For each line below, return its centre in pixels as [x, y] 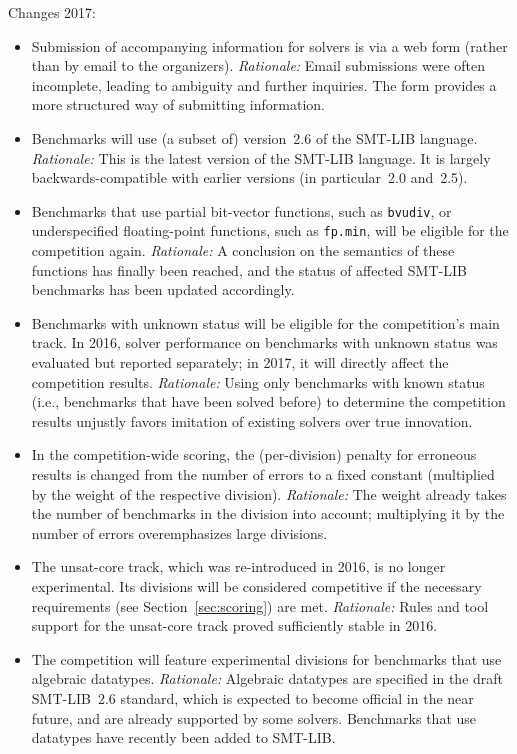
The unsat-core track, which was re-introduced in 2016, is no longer [238, 566]
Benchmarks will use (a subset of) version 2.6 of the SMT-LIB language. [254, 137]
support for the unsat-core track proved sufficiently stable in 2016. [234, 625]
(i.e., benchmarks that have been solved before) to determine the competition [268, 401]
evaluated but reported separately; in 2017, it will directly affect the [240, 362]
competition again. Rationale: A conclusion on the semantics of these [243, 250]
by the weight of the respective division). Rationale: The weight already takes [269, 493]
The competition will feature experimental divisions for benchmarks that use [266, 658]
